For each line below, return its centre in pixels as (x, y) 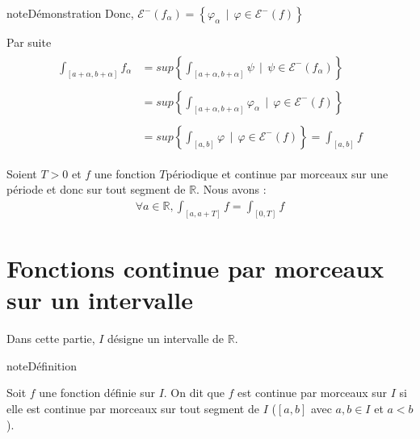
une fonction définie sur (97, 393)
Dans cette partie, (51, 339)
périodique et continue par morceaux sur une (277, 173)
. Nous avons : (231, 189)
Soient (22, 173)
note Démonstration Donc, (70, 13)
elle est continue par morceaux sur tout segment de (133, 408)
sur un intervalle (100, 300)
